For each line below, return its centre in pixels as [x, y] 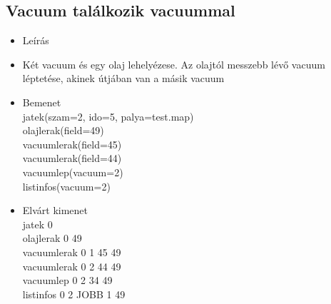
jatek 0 [37, 224]
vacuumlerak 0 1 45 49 [72, 252]
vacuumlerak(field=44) [72, 158]
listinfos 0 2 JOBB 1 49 [74, 294]
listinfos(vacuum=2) [66, 186]
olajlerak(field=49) [63, 130]
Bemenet [42, 102]
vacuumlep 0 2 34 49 [67, 280]
